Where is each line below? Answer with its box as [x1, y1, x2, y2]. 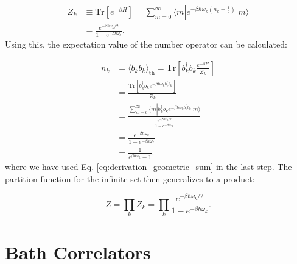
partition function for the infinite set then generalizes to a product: [5, 172, 255, 185]
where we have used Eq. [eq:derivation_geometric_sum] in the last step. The [5, 160, 292, 173]
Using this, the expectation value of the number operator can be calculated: [5, 38, 287, 51]
